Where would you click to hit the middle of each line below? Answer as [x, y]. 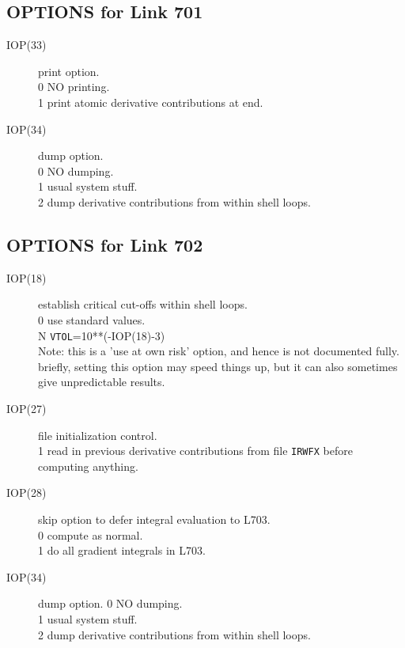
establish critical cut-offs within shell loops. [143, 304]
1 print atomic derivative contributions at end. [151, 102]
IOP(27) [26, 408]
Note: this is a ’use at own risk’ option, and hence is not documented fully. [219, 351]
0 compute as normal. [91, 534]
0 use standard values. [92, 319]
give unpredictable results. [102, 382]
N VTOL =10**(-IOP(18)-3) [102, 335]
